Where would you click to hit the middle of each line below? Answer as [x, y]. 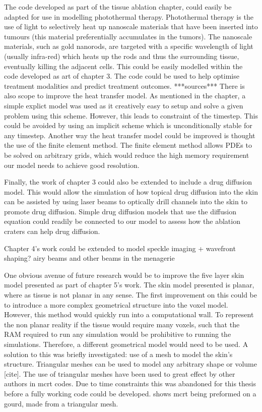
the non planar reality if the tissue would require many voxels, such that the [122, 324]
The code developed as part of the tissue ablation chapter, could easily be [118, 7]
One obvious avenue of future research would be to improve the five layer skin [124, 275]
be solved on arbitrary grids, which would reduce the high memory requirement [127, 155]
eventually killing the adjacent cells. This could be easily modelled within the [123, 66]
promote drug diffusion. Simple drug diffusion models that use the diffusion [120, 211]
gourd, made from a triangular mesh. [61, 403]
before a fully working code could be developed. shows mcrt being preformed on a [130, 393]
